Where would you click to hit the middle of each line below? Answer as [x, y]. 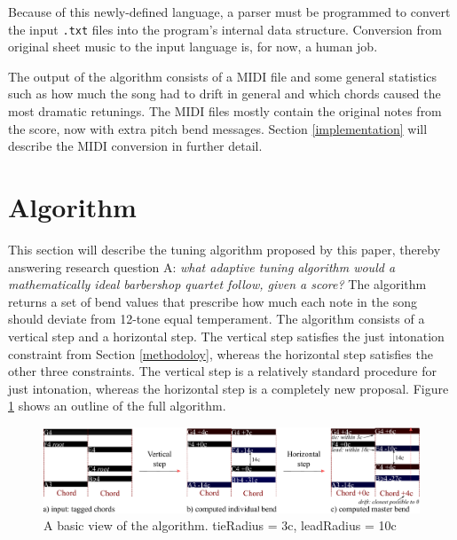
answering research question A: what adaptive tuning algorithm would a [202, 266]
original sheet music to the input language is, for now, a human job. [193, 47]
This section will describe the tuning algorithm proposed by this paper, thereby [225, 249]
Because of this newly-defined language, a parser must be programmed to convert [229, 12]
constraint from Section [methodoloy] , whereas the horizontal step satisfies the [221, 353]
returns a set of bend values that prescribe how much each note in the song [213, 301]
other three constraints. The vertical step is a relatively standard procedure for [222, 371]
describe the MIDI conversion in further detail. [135, 146]
